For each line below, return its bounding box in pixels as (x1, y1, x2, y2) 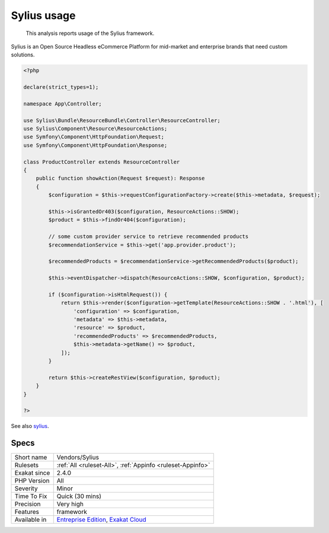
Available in (14, 516, 47, 524)
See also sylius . (11, 423, 50, 430)
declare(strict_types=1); (23, 84, 99, 91)
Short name (14, 454, 47, 462)
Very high (56, 500, 84, 508)
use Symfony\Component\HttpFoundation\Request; (23, 133, 164, 141)
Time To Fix (14, 492, 47, 500)
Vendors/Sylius (56, 454, 99, 462)
